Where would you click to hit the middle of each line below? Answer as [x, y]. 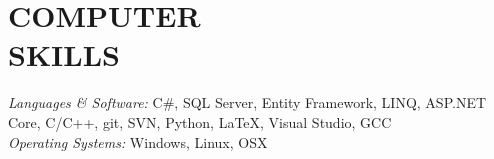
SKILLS [64, 54]
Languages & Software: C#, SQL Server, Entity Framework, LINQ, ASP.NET [247, 102]
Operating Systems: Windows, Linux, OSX [138, 141]
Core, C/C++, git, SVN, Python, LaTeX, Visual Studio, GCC [200, 121]
